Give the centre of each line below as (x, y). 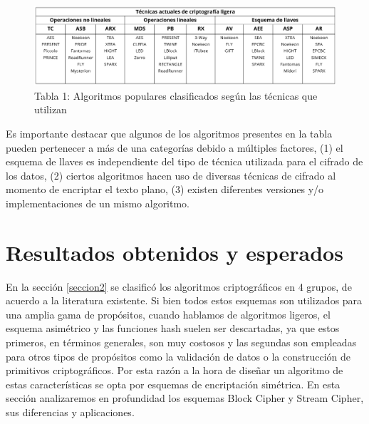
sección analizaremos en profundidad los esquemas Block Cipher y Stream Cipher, (185, 398)
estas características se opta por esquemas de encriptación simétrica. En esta (173, 384)
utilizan (51, 109)
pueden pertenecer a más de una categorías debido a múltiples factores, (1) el (175, 147)
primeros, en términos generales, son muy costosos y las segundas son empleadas (181, 342)
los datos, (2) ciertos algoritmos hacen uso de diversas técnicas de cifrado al (171, 175)
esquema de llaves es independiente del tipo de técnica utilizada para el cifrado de (184, 161)
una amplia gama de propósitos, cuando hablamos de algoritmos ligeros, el (168, 314)
